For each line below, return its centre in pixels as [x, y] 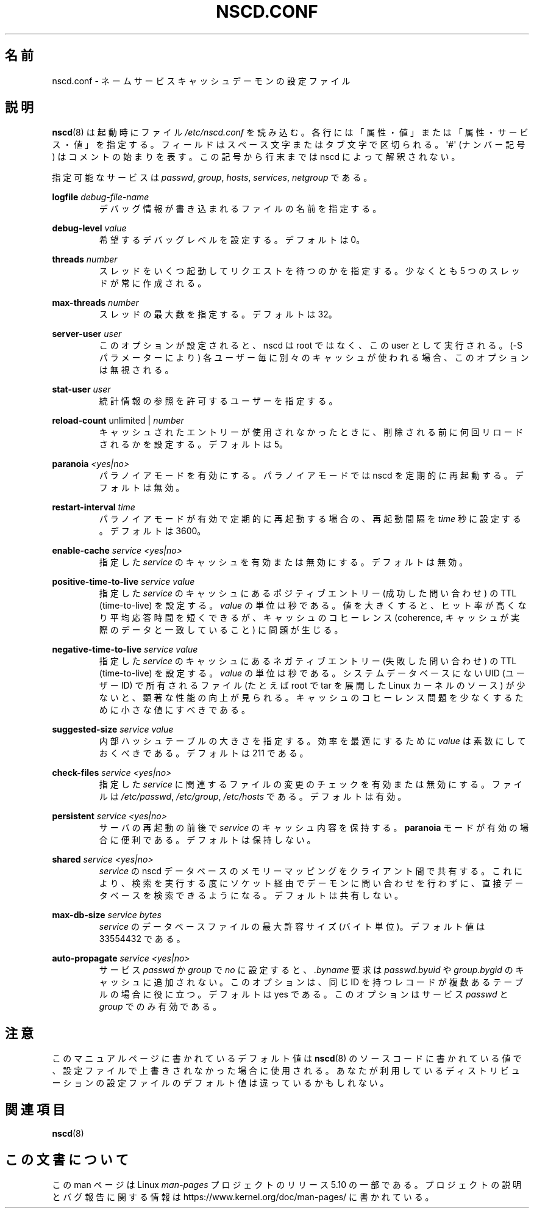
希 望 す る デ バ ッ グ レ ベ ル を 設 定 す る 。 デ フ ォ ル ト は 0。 [232, 240]
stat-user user [81, 389]
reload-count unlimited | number [118, 421]
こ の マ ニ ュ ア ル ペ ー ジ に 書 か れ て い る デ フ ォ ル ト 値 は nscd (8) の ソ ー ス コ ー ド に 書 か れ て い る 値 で [287, 1059]
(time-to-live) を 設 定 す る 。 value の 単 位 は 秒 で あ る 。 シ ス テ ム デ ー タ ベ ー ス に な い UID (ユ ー [312, 673]
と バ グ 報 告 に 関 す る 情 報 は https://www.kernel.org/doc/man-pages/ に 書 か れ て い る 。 [243, 1197]
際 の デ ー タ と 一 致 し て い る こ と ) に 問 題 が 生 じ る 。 [221, 630]
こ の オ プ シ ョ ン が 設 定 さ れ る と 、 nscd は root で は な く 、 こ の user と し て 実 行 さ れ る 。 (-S [311, 346]
